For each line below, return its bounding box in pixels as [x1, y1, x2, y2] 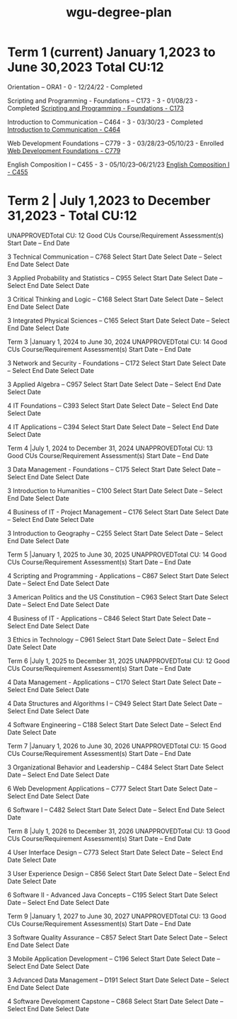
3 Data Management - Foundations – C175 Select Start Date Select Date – [7, 465, 221, 474]
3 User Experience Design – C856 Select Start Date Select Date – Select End [7, 869, 230, 878]
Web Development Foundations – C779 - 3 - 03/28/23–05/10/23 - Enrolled [7, 139, 224, 147]
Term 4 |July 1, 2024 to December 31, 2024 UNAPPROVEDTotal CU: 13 [7, 444, 214, 452]
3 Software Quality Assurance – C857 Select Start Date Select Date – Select [7, 933, 228, 942]
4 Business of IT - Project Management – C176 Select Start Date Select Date [7, 508, 229, 516]
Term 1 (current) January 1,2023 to [7, 44, 216, 60]
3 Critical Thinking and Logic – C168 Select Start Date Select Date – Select [7, 295, 224, 304]
